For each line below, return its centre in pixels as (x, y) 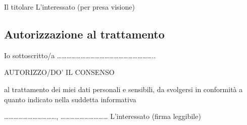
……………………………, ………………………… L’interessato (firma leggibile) (103, 116)
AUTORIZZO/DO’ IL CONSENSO (59, 72)
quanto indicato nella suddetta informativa (70, 99)
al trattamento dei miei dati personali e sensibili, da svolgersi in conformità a (124, 89)
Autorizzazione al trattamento (84, 34)
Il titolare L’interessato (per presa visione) (69, 7)
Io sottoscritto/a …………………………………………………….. (80, 55)
